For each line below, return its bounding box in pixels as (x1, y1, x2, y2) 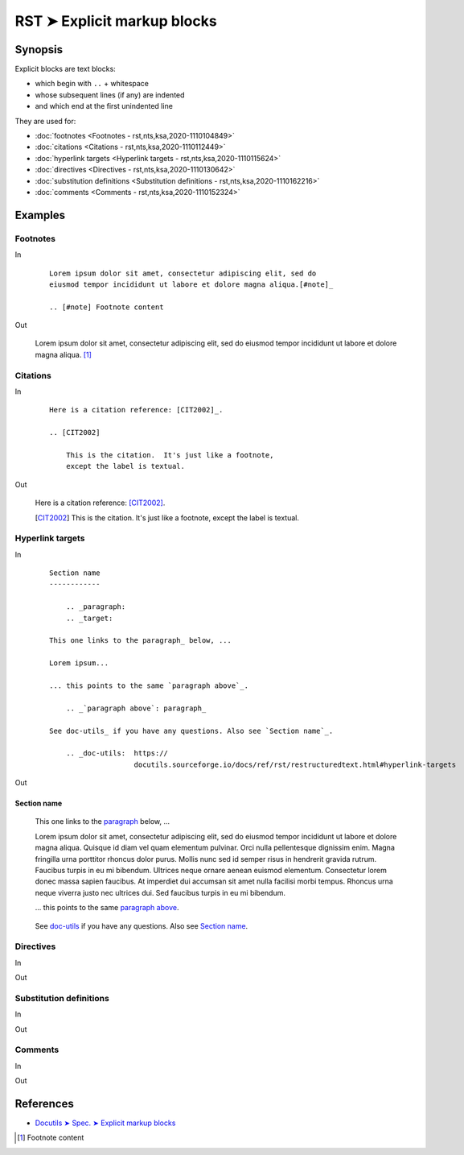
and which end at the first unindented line (35, 101, 173, 111)
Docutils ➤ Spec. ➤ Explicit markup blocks (35, 1118, 176, 1128)
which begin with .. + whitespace (35, 79, 149, 89)
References (14, 1097, 74, 1111)
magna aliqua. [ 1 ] (35, 350, 92, 359)
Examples (14, 208, 66, 221)
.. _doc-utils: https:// (65, 749, 169, 758)
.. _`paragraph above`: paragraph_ (65, 703, 207, 713)
